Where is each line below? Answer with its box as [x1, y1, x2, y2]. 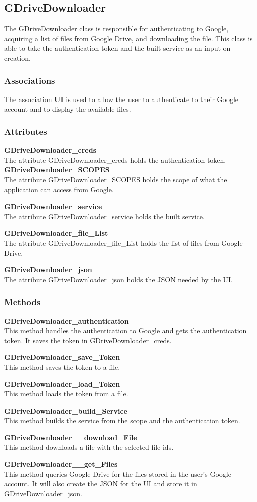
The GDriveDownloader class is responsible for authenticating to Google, [4, 23, 229, 34]
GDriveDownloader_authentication [4, 315, 129, 326]
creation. [4, 52, 31, 63]
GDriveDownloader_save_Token [4, 352, 120, 362]
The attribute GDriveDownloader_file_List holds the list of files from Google [4, 237, 243, 248]
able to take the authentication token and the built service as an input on [4, 43, 231, 53]
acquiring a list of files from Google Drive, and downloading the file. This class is [4, 33, 253, 43]
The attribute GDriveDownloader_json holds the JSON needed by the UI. [4, 274, 233, 284]
